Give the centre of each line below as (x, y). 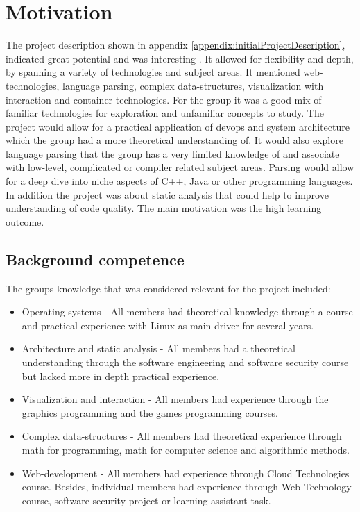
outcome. (25, 221)
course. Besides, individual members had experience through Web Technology (187, 487)
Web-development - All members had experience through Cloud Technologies (186, 473)
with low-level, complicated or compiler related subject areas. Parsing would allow (180, 167)
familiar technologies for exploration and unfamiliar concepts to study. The (165, 113)
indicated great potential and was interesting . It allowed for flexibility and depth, (180, 58)
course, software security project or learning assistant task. (146, 500)
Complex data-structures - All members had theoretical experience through (182, 436)
